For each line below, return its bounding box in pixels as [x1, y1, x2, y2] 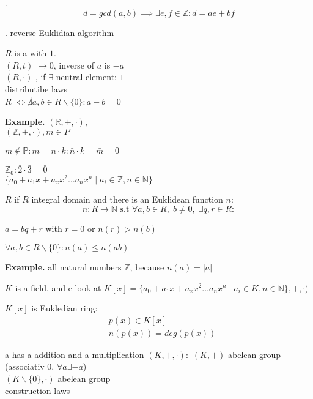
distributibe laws [5, 82, 68, 95]
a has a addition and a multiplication [5, 348, 144, 360]
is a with [14, 47, 47, 59]
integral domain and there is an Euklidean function [31, 192, 223, 205]
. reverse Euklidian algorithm [5, 26, 114, 39]
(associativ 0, [5, 360, 54, 373]
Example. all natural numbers [5, 260, 122, 273]
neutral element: [56, 70, 117, 83]
